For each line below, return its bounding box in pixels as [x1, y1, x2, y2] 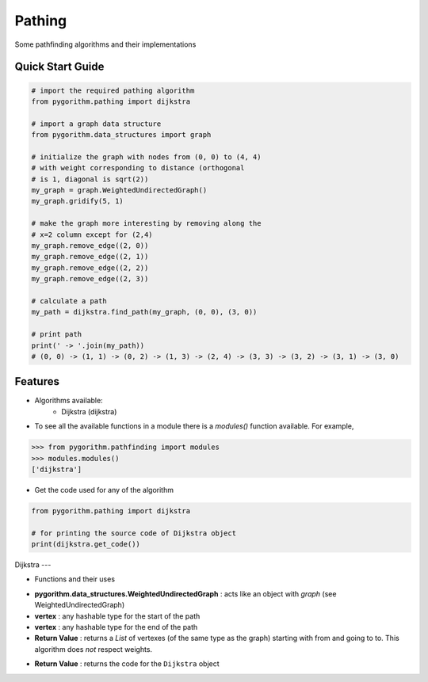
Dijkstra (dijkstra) [61, 406, 117, 416]
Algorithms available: [34, 396, 103, 406]
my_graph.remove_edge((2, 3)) [31, 274, 149, 284]
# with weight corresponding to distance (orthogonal [31, 163, 245, 173]
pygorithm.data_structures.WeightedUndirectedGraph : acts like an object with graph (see [34, 589, 337, 598]
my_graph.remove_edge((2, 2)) [31, 263, 149, 272]
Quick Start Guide [14, 60, 105, 74]
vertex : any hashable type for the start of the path [34, 611, 201, 621]
